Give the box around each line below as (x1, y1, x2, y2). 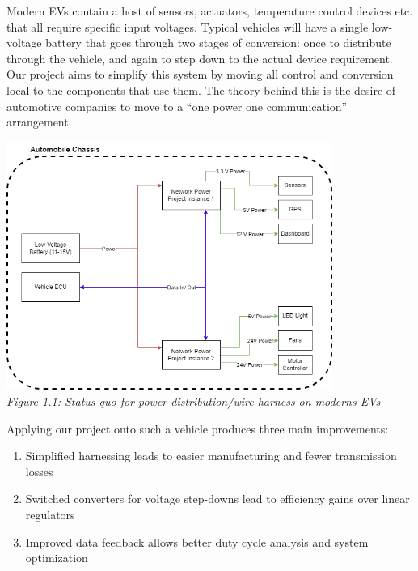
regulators (25, 506, 75, 523)
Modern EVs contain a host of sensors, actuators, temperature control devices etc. (6, 2, 413, 19)
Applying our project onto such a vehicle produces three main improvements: (6, 420, 389, 437)
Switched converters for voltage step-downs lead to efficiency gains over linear (25, 490, 410, 507)
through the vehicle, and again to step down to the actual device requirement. (6, 49, 393, 66)
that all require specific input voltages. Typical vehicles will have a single (6, 18, 369, 35)
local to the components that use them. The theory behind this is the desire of (6, 81, 396, 98)
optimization (25, 549, 88, 566)
